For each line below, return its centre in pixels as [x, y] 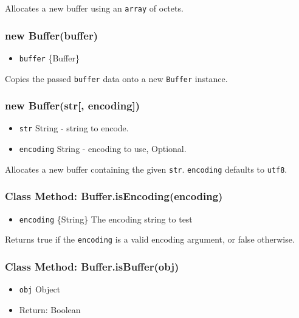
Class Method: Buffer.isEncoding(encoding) [114, 196]
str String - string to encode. [74, 128]
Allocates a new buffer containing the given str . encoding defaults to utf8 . [146, 169]
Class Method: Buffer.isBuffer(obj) [92, 266]
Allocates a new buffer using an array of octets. [94, 8]
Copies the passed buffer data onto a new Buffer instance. [116, 78]
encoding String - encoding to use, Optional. [103, 149]
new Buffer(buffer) [52, 35]
